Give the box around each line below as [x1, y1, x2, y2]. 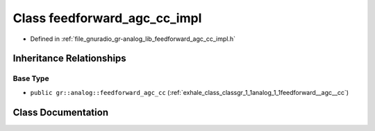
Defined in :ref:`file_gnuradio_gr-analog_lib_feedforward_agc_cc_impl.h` [30, 35, 236, 43]
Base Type [12, 73, 49, 83]
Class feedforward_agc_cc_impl [12, 10, 202, 26]
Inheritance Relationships [12, 53, 126, 64]
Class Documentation [12, 106, 109, 118]
